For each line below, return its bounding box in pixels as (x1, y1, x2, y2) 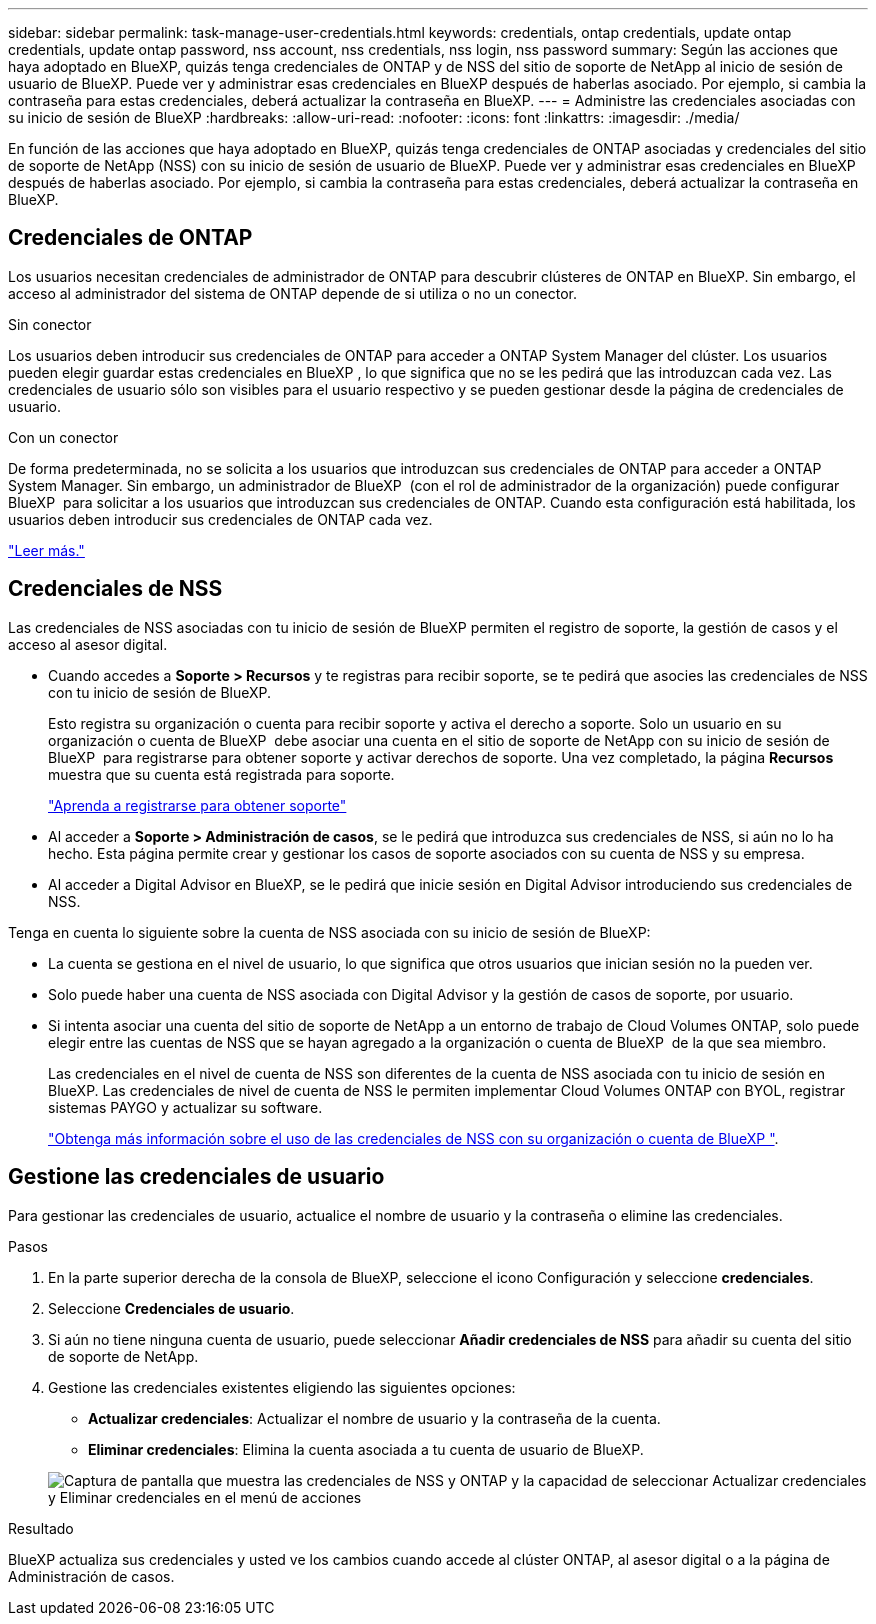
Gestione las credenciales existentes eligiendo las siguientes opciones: (48, 1378, 516, 1396)
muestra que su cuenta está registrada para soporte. (48, 765, 395, 783)
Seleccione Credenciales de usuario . (48, 1299, 295, 1317)
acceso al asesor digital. (8, 635, 168, 653)
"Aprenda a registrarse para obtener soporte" (48, 796, 347, 814)
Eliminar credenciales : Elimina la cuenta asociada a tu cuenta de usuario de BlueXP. (88, 1440, 644, 1458)
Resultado (8, 1519, 74, 1537)
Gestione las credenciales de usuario (8, 1164, 385, 1190)
